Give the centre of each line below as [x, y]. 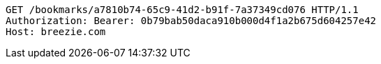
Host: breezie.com [56, 32]
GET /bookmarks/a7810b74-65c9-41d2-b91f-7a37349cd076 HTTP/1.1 [182, 10]
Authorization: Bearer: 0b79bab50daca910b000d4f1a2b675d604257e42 [191, 21]
